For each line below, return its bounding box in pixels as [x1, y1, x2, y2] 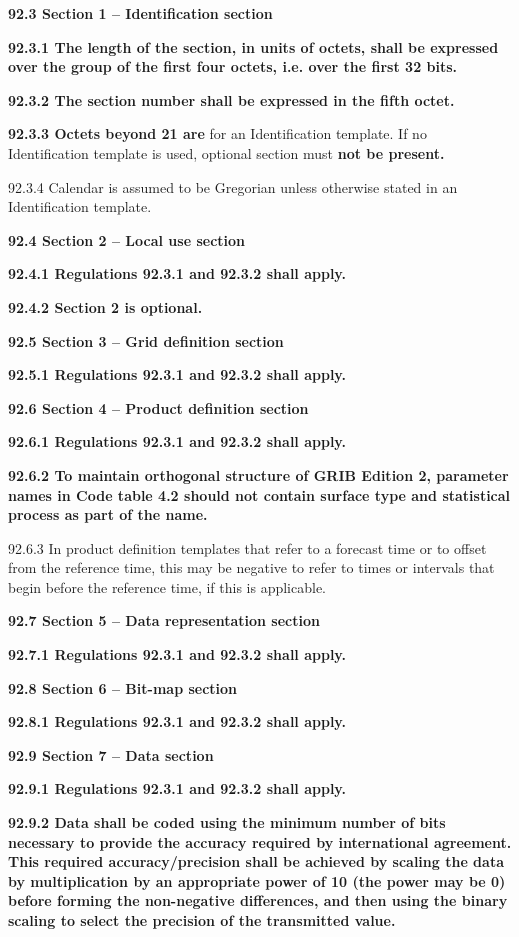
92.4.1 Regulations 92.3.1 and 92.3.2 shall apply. [8, 263, 346, 284]
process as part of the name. [8, 504, 208, 525]
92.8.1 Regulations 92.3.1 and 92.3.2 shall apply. [8, 711, 346, 732]
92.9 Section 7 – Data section [8, 744, 214, 765]
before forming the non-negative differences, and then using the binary [8, 890, 508, 911]
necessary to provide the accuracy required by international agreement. [8, 831, 512, 852]
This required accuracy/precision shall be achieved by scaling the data [8, 851, 504, 872]
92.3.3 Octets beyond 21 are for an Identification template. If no [8, 123, 427, 144]
